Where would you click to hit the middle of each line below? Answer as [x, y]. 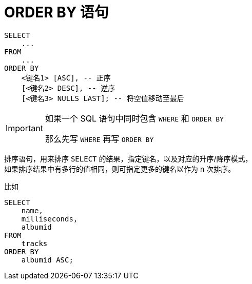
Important [24, 128]
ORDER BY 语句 [56, 12]
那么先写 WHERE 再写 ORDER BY [99, 139]
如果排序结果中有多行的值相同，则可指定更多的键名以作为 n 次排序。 [120, 169]
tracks [34, 243]
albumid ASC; [47, 260]
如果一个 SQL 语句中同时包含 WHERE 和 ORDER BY [134, 118]
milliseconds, [50, 219]
